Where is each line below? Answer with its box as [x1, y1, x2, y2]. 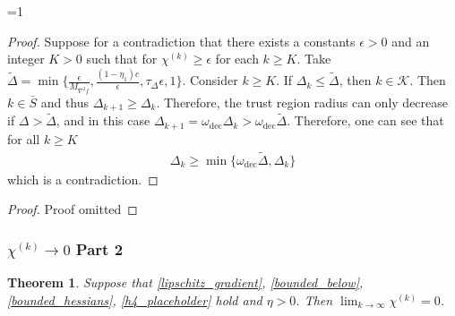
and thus [40, 92, 90, 111]
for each [215, 49, 259, 68]
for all [7, 129, 40, 148]
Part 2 [75, 237, 124, 260]
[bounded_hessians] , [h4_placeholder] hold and [7, 290, 262, 309]
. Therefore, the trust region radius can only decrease [156, 92, 449, 111]
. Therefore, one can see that [287, 111, 444, 130]
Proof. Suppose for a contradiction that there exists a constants [7, 31, 356, 50]
